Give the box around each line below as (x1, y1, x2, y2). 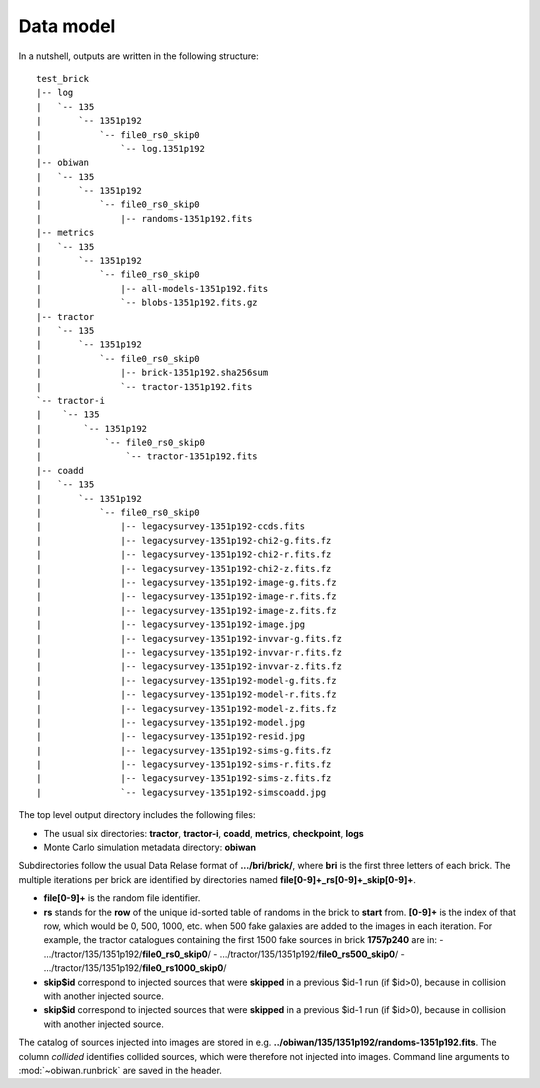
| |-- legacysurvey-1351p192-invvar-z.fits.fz (36, 661, 342, 672)
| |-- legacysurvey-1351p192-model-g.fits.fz (36, 675, 337, 686)
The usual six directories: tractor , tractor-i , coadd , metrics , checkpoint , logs (43, 827, 364, 839)
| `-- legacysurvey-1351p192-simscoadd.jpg (36, 786, 327, 798)
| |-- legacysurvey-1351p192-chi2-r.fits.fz (36, 549, 332, 560)
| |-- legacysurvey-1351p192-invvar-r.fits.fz (36, 646, 342, 658)
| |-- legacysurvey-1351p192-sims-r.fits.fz (36, 759, 332, 770)
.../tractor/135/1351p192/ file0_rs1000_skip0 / (43, 962, 227, 974)
